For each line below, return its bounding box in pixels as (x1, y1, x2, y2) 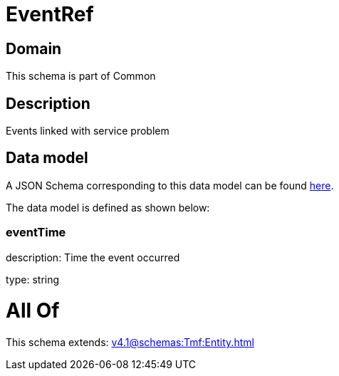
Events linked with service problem (6, 125, 169, 137)
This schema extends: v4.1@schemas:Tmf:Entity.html (6, 336, 254, 349)
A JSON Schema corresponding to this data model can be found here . (6, 179, 334, 192)
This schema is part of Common (6, 70, 156, 83)
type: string (6, 273, 60, 286)
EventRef (6, 2, 94, 26)
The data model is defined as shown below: (6, 201, 210, 214)
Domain (6, 39, 62, 58)
